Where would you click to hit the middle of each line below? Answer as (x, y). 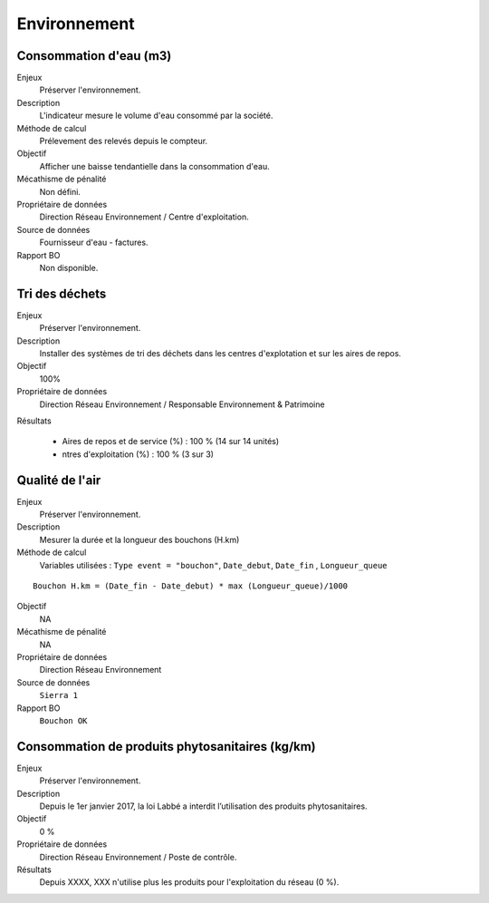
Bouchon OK (63, 720)
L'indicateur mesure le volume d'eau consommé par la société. (156, 116)
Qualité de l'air (59, 480)
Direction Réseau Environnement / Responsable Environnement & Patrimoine (182, 404)
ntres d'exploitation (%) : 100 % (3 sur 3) (138, 454)
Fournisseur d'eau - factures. (94, 243)
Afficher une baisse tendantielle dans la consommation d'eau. (155, 166)
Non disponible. (69, 267)
